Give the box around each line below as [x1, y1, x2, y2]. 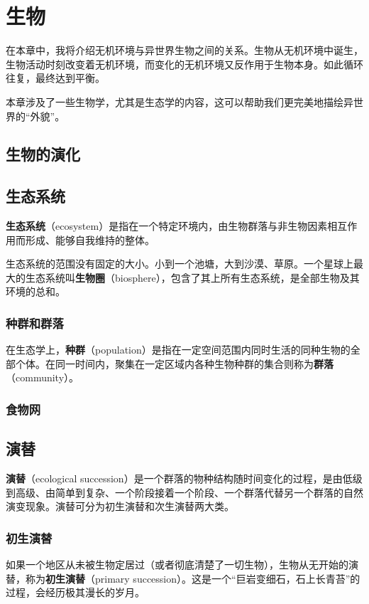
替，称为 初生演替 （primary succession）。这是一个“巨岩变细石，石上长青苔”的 [6, 571, 360, 586]
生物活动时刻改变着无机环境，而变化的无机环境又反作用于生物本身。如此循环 [6, 56, 363, 71]
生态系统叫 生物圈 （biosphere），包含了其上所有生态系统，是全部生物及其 [25, 270, 360, 285]
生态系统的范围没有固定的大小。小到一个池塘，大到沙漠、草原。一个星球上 [6, 256, 353, 271]
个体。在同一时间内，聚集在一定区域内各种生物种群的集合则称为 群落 [15, 356, 334, 371]
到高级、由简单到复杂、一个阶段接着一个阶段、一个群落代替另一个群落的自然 [6, 484, 363, 499]
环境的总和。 [6, 284, 65, 299]
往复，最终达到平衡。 [6, 70, 105, 85]
